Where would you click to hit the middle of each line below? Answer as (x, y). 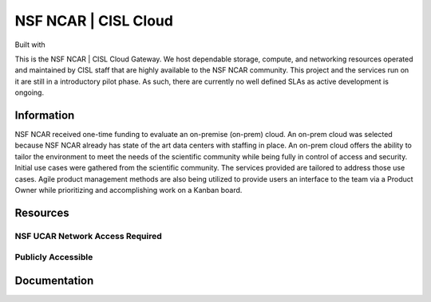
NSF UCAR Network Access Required (89, 236)
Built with (30, 45)
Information (45, 115)
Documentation (54, 280)
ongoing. (29, 92)
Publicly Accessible (54, 257)
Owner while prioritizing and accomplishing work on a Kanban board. (129, 190)
